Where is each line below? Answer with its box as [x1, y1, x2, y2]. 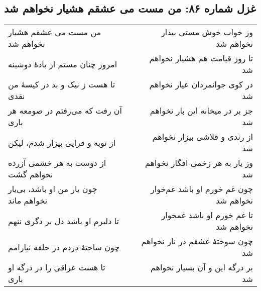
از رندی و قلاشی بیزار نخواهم [152, 131, 253, 143]
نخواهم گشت [8, 168, 53, 180]
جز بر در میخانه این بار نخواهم [150, 105, 253, 117]
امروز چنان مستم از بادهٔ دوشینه [8, 58, 117, 70]
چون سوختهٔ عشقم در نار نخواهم [141, 235, 253, 247]
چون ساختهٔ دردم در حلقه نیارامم [8, 241, 120, 253]
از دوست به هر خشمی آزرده [8, 157, 106, 169]
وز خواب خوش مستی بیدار [161, 26, 253, 38]
